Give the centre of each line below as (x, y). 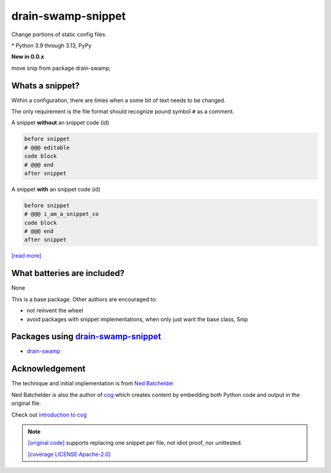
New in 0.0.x (28, 57)
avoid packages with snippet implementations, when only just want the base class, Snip (137, 319)
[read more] (26, 256)
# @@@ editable (47, 148)
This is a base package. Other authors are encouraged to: (84, 299)
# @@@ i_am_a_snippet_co (62, 214)
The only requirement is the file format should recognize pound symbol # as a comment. (123, 112)
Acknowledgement (48, 369)
